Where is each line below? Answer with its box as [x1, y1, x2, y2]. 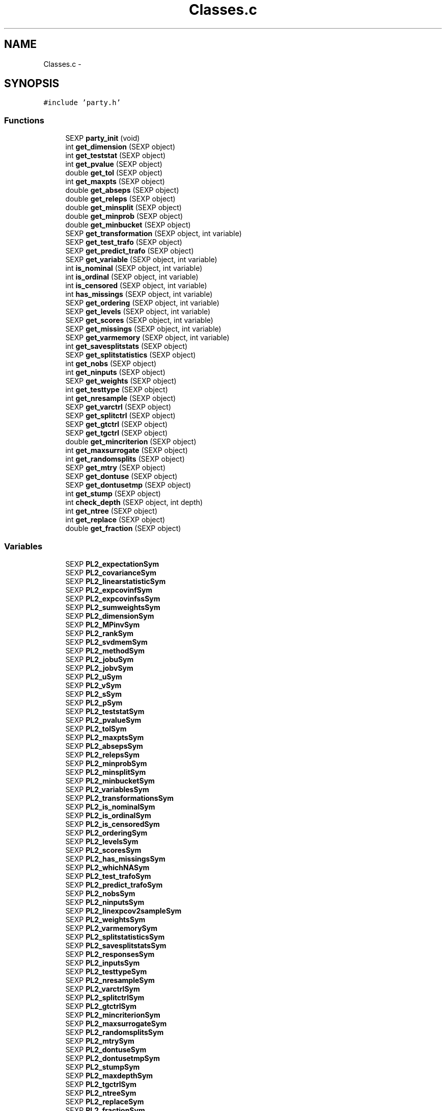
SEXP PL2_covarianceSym [65, 568, 156, 577]
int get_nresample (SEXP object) [65, 394, 176, 403]
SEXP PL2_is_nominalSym [65, 802, 155, 811]
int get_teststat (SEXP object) [65, 151, 166, 160]
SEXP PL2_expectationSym [65, 559, 159, 568]
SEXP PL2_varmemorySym [65, 923, 157, 932]
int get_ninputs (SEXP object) [65, 368, 165, 377]
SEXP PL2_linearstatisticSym [65, 576, 166, 586]
